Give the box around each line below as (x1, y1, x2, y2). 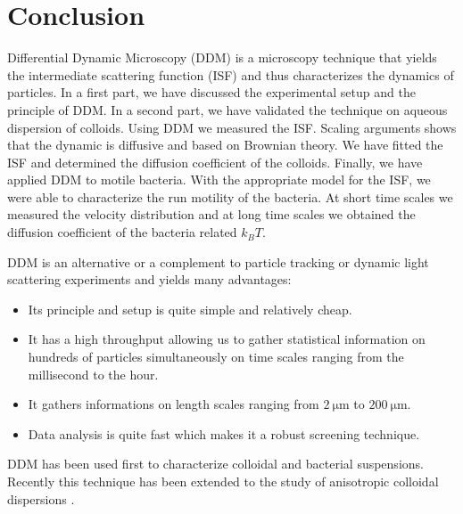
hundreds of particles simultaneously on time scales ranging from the (28, 347, 404, 366)
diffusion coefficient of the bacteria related (7, 223, 237, 241)
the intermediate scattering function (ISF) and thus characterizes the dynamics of (7, 65, 454, 84)
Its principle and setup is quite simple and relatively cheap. (28, 299, 352, 318)
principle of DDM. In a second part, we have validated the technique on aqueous (7, 100, 448, 118)
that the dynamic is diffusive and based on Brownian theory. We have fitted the (7, 135, 443, 154)
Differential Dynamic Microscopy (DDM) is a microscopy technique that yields (7, 48, 437, 67)
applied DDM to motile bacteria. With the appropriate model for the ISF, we (7, 170, 431, 189)
